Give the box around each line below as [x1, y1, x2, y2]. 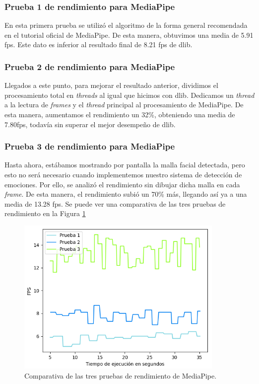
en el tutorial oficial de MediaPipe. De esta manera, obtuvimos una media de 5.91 [4, 29, 254, 40]
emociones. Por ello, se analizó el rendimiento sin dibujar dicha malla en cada [4, 179, 240, 189]
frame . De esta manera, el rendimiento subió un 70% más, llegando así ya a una [4, 189, 247, 199]
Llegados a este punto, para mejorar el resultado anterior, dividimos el [4, 80, 218, 90]
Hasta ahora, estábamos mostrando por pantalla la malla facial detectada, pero [4, 159, 245, 170]
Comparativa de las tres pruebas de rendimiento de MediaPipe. [24, 370, 217, 381]
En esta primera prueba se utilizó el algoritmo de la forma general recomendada [4, 20, 248, 30]
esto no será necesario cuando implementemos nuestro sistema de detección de [4, 169, 242, 179]
